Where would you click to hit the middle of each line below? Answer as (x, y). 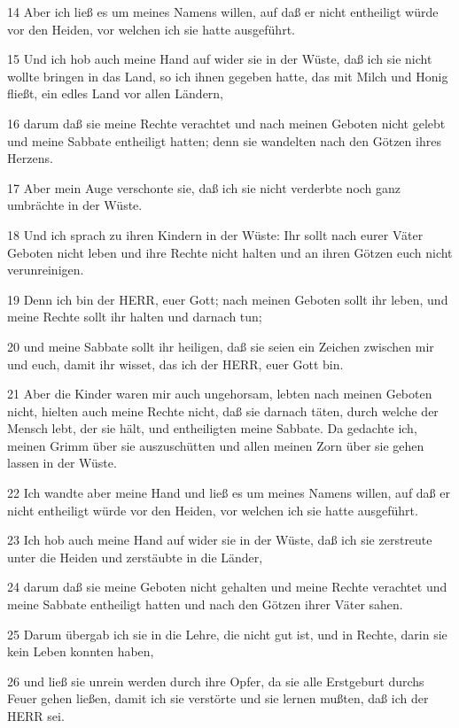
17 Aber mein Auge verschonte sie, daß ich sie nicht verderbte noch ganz (204, 187)
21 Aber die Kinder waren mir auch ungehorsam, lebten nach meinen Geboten (220, 394)
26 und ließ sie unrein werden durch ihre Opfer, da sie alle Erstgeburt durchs (216, 681)
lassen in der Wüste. (62, 463)
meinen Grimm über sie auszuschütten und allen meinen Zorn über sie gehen (216, 445)
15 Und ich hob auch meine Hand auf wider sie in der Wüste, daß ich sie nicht (220, 59)
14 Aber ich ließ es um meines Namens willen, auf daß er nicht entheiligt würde (223, 12)
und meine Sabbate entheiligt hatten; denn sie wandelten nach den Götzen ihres (224, 140)
